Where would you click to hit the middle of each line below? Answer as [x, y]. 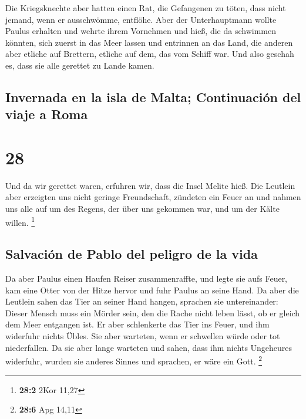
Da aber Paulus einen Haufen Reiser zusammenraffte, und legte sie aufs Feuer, [147, 278]
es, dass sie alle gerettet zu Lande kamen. [80, 65]
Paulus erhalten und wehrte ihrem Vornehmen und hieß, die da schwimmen [141, 31]
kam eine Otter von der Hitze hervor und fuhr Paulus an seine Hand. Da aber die [152, 290]
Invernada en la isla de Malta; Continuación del [153, 97]
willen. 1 [20, 221]
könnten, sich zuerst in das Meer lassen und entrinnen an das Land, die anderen [149, 42]
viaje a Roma [47, 114]
